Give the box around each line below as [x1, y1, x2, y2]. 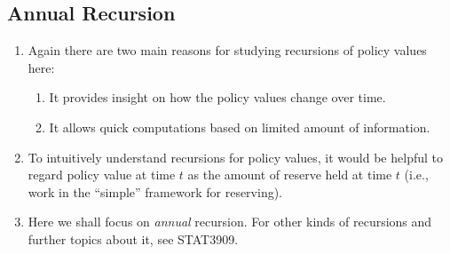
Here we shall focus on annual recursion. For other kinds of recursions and [28, 212, 432, 231]
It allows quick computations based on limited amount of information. [49, 117, 430, 136]
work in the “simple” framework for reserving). [28, 182, 283, 201]
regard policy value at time [28, 165, 176, 184]
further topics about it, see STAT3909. [28, 229, 239, 248]
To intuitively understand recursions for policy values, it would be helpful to [28, 147, 443, 166]
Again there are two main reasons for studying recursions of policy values [28, 41, 427, 60]
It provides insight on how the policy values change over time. [49, 88, 386, 107]
